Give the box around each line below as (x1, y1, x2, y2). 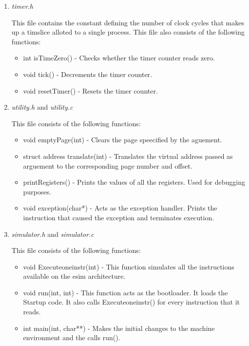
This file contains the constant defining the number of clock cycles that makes (11, 17, 244, 27)
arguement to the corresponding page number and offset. (23, 160, 192, 171)
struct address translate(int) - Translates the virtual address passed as (23, 151, 233, 161)
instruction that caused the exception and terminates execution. (23, 212, 214, 222)
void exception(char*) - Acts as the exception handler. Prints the (23, 203, 217, 213)
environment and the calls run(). (23, 332, 120, 343)
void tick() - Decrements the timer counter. (23, 69, 152, 79)
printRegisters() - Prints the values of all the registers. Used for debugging (23, 177, 245, 187)
